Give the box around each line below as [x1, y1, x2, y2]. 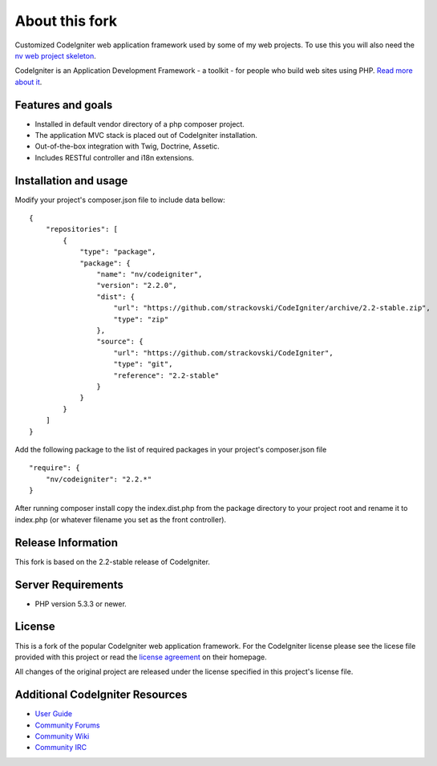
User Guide [34, 709, 73, 719]
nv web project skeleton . [14, 51, 96, 60]
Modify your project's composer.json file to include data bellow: [14, 195, 225, 205]
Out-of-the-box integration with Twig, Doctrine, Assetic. [34, 141, 220, 152]
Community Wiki [34, 732, 90, 741]
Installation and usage [14, 173, 128, 188]
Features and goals [14, 98, 113, 111]
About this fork [14, 12, 118, 30]
